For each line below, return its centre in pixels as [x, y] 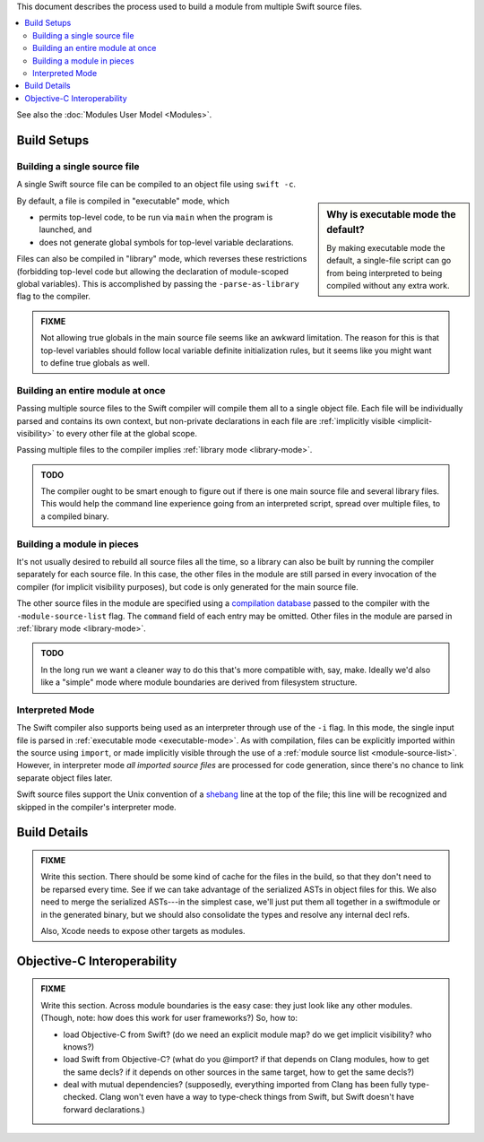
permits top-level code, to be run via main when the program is [156, 217]
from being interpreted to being [385, 273]
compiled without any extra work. [388, 285]
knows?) [79, 1047]
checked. [80, 1097]
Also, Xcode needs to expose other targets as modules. [143, 930]
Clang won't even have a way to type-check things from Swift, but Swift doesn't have [257, 1097]
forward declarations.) [104, 1109]
